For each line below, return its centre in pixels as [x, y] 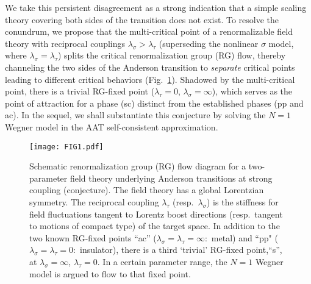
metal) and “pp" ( [245, 237]
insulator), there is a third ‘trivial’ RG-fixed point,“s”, [181, 250]
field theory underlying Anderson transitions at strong [171, 178]
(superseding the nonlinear [209, 43]
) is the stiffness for [243, 201]
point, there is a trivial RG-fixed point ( [80, 91]
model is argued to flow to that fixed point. [110, 273]
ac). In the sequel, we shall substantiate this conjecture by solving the [135, 115]
